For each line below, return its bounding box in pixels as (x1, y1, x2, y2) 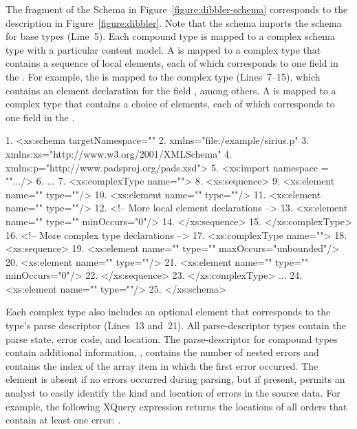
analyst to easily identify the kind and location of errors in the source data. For (6, 386, 340, 400)
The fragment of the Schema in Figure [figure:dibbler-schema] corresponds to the (6, 2, 348, 16)
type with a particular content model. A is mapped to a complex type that (6, 42, 321, 56)
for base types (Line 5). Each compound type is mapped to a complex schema (6, 29, 336, 43)
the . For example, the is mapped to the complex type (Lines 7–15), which (6, 69, 321, 83)
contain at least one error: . (6, 412, 121, 427)
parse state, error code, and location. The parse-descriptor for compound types (6, 331, 338, 346)
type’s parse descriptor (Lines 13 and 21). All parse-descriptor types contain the (6, 318, 346, 333)
